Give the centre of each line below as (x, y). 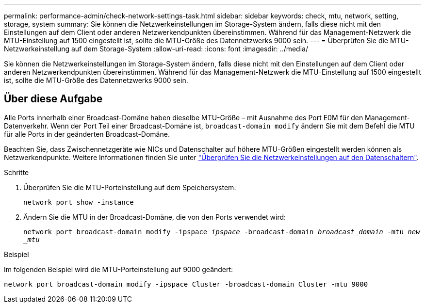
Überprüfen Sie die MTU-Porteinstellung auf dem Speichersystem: (130, 187)
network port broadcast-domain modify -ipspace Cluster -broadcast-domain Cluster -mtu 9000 (186, 284)
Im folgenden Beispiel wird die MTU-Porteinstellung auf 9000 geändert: (119, 269)
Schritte (16, 172)
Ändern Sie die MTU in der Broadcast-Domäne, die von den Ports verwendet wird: (155, 217)
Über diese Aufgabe (53, 99)
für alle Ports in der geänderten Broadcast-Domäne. (87, 134)
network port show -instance (79, 202)
